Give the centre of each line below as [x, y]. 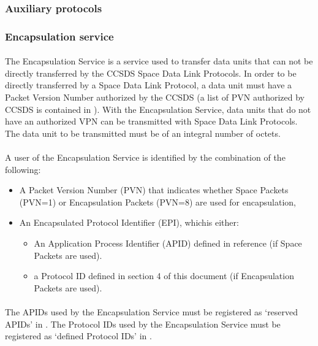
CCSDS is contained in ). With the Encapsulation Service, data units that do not [158, 109]
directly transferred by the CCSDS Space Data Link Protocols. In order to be [151, 73]
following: [23, 169]
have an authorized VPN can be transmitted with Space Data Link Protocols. [151, 121]
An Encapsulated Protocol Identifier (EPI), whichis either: [129, 222]
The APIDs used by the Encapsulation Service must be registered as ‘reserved [152, 311]
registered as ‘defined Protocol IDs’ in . [78, 336]
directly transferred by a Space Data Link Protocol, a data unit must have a [149, 85]
